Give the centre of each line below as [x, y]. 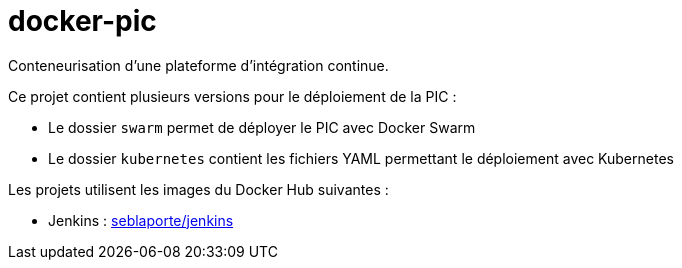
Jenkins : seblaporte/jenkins [141, 220]
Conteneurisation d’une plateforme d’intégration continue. [198, 65]
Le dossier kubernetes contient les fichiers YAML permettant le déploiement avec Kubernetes [361, 158]
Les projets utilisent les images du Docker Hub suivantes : [198, 189]
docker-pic [82, 21]
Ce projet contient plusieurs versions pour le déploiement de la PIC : [232, 96]
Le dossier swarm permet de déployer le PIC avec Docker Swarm [262, 127]
